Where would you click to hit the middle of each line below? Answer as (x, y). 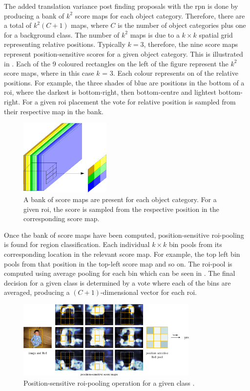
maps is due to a (155, 34)
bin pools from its (195, 244)
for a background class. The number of (62, 34)
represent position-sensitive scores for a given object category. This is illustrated (124, 53)
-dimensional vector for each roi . (148, 292)
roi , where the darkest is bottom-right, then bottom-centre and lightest (110, 92)
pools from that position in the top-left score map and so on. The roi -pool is (118, 263)
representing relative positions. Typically (65, 44)
